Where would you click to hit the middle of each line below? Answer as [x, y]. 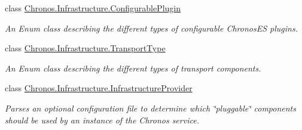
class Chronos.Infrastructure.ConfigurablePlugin [93, 8]
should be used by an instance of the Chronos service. [102, 120]
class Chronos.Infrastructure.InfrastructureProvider [99, 88]
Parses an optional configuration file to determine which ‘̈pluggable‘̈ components [150, 108]
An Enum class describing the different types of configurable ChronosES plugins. [151, 28]
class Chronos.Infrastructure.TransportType [85, 48]
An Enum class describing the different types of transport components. [133, 68]
